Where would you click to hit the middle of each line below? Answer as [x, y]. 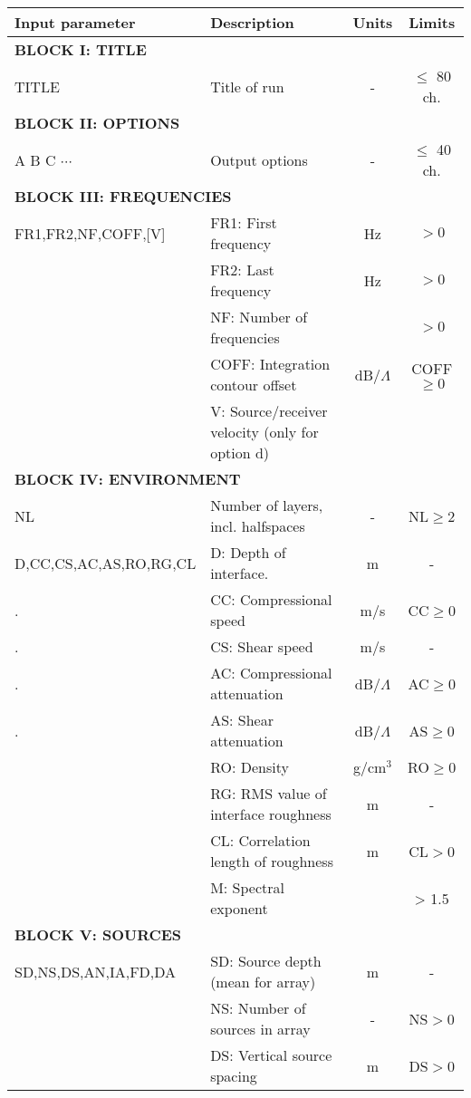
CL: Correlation [260, 840]
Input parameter [75, 22]
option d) [240, 453]
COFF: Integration [270, 364]
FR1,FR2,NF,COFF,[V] [90, 233]
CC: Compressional [271, 599]
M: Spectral [247, 887]
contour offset [254, 385]
